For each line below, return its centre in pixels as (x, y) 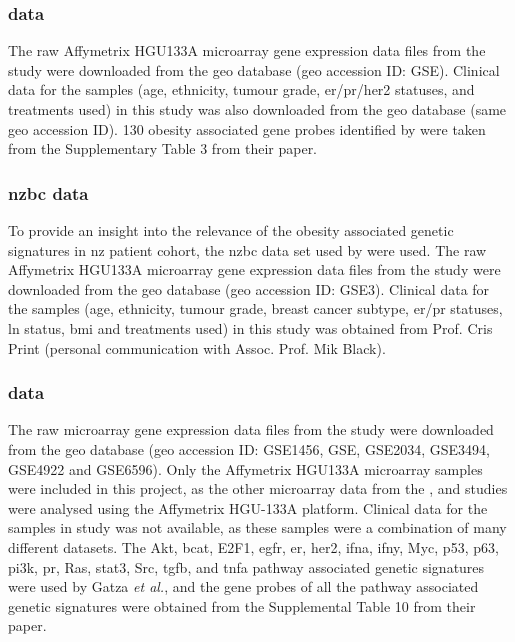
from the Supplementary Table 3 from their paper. (163, 148)
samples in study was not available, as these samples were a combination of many (257, 527)
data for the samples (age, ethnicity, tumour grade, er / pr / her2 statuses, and (241, 89)
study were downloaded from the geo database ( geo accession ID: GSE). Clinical (254, 69)
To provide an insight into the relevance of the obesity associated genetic (231, 230)
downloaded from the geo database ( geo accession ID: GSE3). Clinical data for (249, 288)
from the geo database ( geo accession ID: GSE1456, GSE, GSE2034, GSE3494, (249, 448)
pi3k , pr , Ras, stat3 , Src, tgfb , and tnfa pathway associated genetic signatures (246, 566)
